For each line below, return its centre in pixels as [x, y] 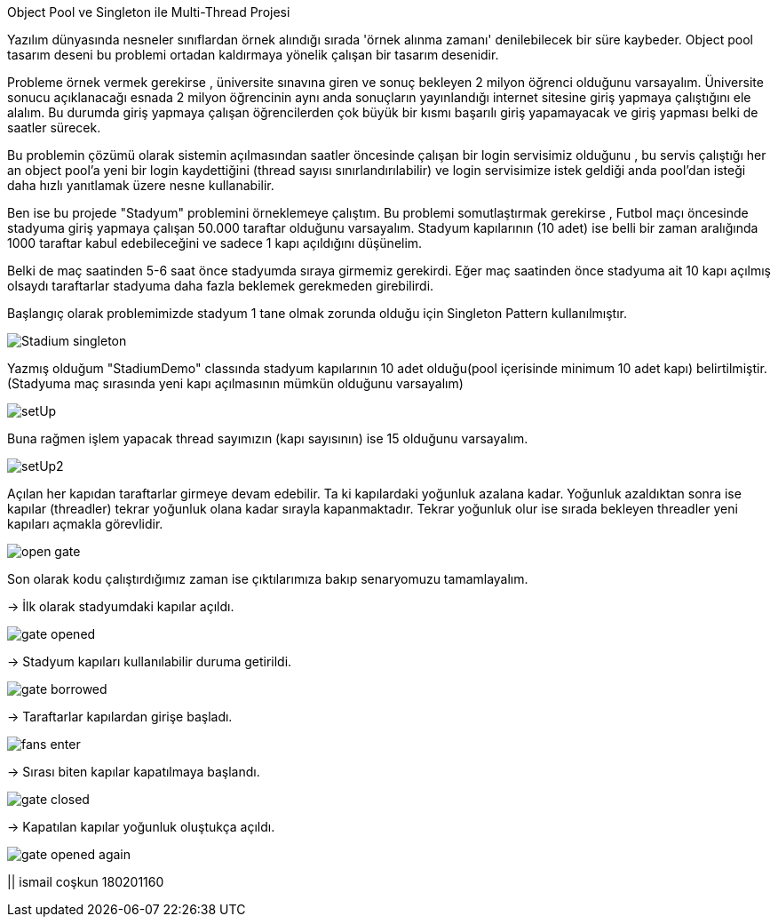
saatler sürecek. [54, 127]
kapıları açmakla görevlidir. [85, 524]
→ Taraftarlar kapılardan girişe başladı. [120, 717]
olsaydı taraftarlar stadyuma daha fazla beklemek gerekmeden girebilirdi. [221, 286]
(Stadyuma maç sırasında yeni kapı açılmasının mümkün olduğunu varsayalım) [235, 383]
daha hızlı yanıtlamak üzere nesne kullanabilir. [141, 185]
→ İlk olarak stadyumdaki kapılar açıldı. [121, 606]
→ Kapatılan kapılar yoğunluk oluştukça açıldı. [141, 827]
